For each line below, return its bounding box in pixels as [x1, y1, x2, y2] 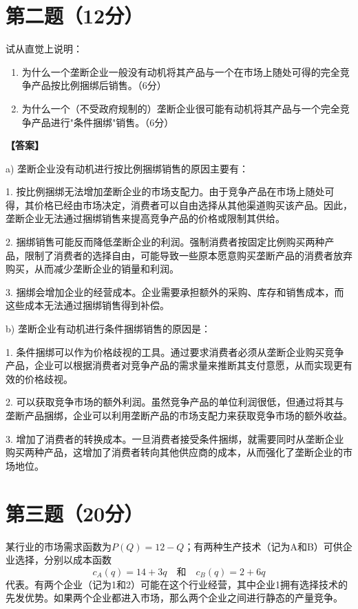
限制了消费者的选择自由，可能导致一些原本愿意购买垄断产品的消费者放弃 [24, 248, 352, 262]
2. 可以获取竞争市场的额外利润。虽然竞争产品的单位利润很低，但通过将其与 [6, 395, 344, 409]
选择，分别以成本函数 [14, 552, 112, 567]
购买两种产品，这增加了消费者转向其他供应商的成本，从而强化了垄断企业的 [6, 445, 343, 459]
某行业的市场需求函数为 [6, 539, 112, 553]
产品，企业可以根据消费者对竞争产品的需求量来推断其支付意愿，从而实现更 [6, 358, 343, 372]
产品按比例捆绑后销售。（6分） [31, 78, 167, 92]
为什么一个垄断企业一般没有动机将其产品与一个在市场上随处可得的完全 [21, 64, 340, 79]
